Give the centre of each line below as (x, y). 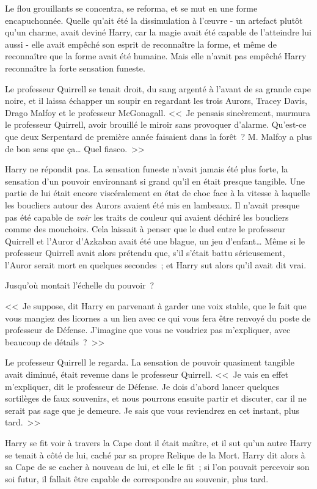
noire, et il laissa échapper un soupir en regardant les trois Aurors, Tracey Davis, (156, 101)
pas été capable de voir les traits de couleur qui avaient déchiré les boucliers (147, 217)
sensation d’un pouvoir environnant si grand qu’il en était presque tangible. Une (155, 181)
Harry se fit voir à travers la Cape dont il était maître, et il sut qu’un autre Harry (158, 443)
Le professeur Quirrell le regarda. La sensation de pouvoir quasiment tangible (150, 362)
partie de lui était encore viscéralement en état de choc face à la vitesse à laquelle (158, 193)
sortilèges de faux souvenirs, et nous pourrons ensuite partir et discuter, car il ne (156, 398)
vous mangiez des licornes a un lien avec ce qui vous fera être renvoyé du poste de (158, 318)
